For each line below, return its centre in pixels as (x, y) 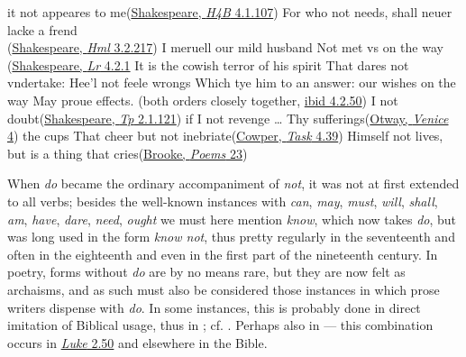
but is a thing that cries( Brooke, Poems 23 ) (128, 153)
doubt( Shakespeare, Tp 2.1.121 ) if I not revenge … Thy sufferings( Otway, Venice (228, 118)
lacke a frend (42, 29)
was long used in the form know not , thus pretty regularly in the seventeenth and (231, 237)
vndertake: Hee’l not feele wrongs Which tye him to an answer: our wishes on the (232, 82)
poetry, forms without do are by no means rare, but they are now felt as (206, 272)
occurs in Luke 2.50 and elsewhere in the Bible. (137, 342)
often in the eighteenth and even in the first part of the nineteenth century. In (223, 254)
